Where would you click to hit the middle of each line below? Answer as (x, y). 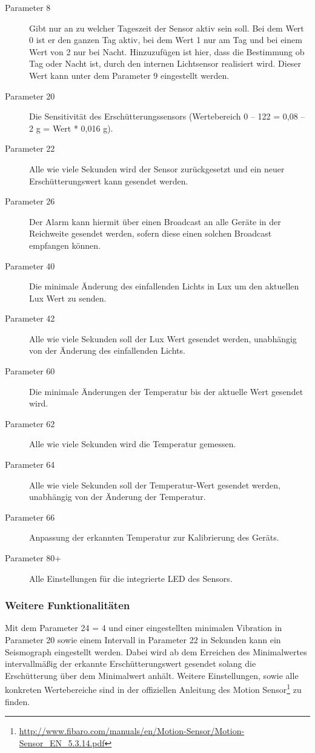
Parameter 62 (30, 423)
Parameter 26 (30, 201)
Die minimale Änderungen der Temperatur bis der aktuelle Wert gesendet (166, 391)
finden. (18, 701)
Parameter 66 (30, 517)
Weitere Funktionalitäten (68, 605)
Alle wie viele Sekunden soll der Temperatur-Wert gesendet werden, (155, 485)
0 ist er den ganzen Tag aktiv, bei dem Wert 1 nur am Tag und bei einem (166, 40)
